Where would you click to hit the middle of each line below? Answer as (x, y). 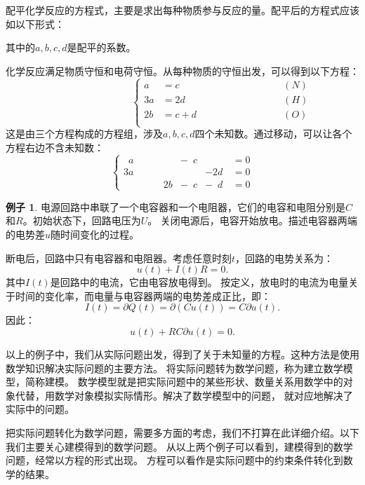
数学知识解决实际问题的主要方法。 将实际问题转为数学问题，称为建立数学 (174, 368)
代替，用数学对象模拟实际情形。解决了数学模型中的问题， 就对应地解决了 (184, 395)
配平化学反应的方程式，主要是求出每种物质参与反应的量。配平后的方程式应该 (182, 10)
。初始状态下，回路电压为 (82, 220)
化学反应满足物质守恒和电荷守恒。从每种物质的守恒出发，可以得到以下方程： (182, 70)
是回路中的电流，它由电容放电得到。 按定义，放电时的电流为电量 (199, 282)
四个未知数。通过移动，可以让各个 (273, 133)
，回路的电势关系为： (285, 258)
